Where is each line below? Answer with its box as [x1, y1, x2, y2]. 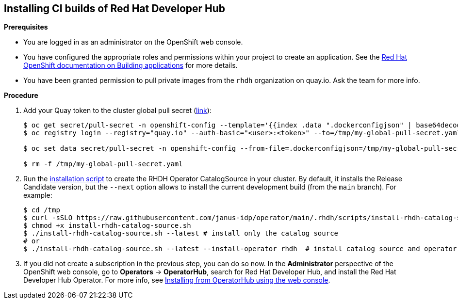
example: [23, 191, 52, 200]
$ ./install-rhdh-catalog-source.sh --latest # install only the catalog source [23, 229, 339, 238]
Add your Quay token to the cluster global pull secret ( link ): [23, 106, 212, 115]
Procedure [4, 91, 38, 100]
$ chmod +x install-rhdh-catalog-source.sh [23, 222, 191, 230]
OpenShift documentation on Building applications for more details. [23, 61, 238, 70]
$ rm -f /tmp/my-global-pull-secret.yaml [23, 160, 183, 168]
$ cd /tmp [23, 206, 60, 214]
